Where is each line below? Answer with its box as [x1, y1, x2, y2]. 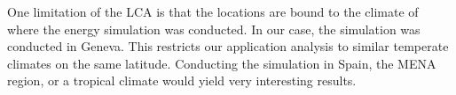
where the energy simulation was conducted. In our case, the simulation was [7, 19, 421, 38]
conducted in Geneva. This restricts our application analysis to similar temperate [7, 37, 449, 55]
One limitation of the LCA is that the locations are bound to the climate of [7, 3, 419, 20]
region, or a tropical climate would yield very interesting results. [7, 71, 357, 90]
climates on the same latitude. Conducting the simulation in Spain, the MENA [7, 54, 436, 72]
